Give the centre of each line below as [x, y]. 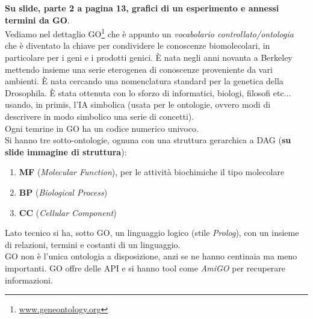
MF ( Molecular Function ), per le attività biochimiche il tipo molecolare [152, 172]
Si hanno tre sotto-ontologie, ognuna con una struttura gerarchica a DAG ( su [148, 140]
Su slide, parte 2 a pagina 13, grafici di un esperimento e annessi [142, 8]
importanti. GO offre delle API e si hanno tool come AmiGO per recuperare [145, 268]
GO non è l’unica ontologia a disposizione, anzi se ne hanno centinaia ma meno [151, 256]
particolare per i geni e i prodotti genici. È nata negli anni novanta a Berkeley [149, 57]
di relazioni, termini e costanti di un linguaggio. [93, 244]
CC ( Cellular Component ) [68, 212]
